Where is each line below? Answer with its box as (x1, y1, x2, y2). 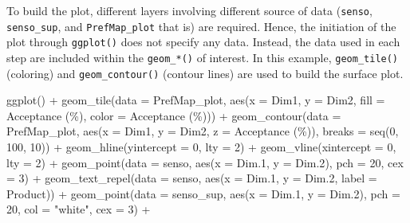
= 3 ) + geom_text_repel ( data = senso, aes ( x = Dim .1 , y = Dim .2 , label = (6, 170, 377, 186)
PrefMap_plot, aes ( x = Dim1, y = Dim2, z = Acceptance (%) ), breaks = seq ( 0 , (6, 123, 399, 139)
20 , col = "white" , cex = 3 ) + (6, 201, 151, 217)
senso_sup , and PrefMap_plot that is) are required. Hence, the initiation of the (6, 18, 396, 34)
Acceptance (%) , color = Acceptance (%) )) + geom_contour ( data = (6, 107, 341, 123)
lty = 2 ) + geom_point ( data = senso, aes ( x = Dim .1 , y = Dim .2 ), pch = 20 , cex (6, 154, 404, 170)
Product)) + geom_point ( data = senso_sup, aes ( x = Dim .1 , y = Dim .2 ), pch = (6, 185, 400, 201)
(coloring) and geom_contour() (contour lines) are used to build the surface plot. (6, 65, 404, 81)
